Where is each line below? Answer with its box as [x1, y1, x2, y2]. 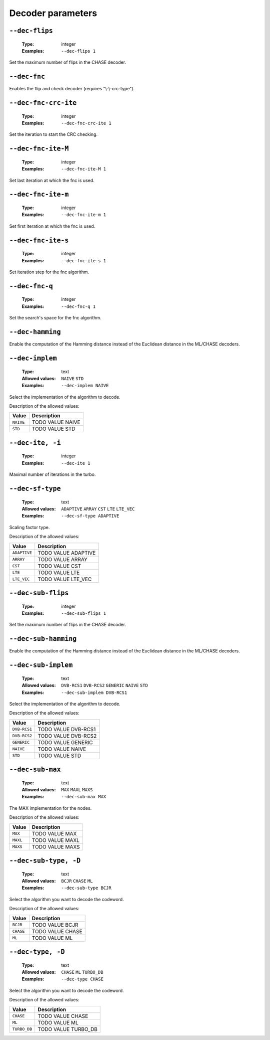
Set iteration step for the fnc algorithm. [9, 269, 89, 275]
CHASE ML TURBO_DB [61, 969, 103, 975]
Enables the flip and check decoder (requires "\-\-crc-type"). [9, 86, 135, 92]
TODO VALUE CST [37, 562, 81, 569]
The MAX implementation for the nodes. [9, 805, 92, 811]
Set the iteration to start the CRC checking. [9, 131, 97, 137]
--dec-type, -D [9, 948, 65, 956]
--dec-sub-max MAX [61, 794, 106, 800]
